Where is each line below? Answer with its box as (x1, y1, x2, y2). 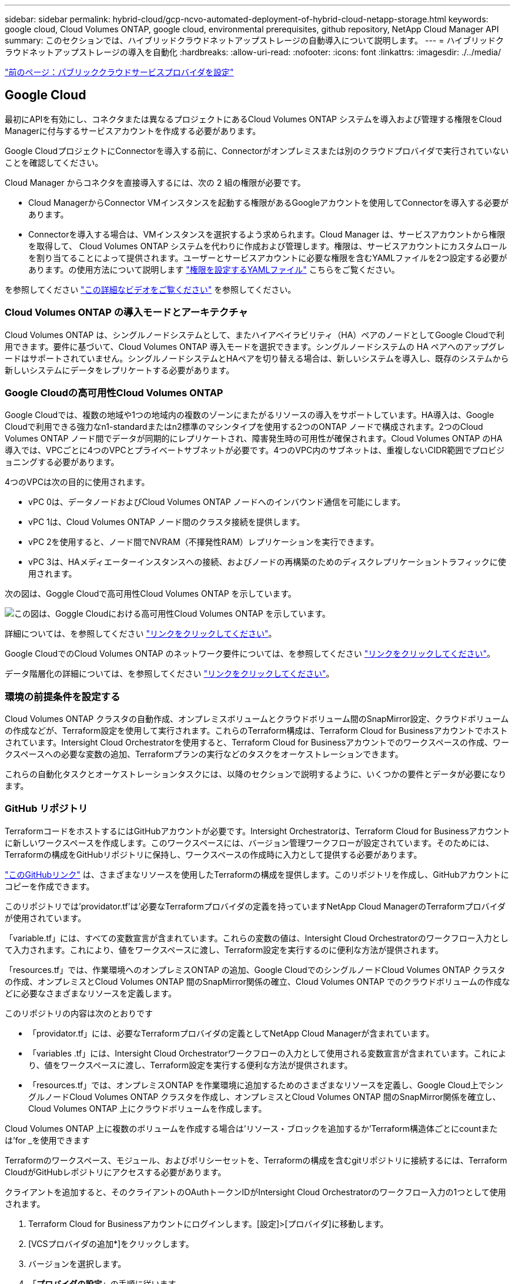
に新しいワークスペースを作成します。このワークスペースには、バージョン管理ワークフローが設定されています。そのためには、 (5, 837, 494, 848)
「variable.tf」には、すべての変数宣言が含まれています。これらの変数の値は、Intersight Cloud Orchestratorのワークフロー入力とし (5, 932, 509, 943)
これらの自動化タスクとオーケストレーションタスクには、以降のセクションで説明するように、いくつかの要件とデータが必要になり (5, 769, 507, 780)
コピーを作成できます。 (5, 881, 95, 891)
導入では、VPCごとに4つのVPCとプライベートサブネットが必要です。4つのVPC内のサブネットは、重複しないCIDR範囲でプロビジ (5, 445, 505, 456)
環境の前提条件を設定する (5, 690, 121, 703)
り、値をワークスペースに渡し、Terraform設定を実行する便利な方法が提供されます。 (28, 1059, 353, 1070)
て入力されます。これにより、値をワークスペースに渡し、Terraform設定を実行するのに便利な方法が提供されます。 (5, 944, 443, 955)
